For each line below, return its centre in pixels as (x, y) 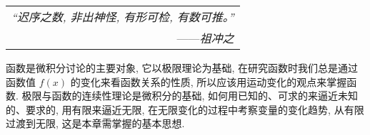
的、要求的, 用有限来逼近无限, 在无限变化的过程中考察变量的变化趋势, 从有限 (185, 109)
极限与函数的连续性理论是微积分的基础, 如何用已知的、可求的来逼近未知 (190, 96)
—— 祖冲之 (205, 38)
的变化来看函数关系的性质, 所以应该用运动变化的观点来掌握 (209, 81)
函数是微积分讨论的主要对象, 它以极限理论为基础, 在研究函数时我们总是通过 (182, 67)
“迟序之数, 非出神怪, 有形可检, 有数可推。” (123, 17)
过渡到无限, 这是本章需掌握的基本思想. (95, 123)
